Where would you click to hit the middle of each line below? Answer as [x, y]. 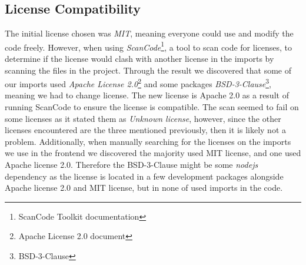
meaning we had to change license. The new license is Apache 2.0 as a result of [147, 95]
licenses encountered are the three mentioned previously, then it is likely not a [146, 130]
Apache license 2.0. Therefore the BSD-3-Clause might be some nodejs [132, 165]
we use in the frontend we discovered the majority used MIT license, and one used [153, 153]
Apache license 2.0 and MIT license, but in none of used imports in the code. [144, 188]
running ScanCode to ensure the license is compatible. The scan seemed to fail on [152, 107]
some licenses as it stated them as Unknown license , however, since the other [143, 118]
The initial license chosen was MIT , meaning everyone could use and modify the [149, 33]
